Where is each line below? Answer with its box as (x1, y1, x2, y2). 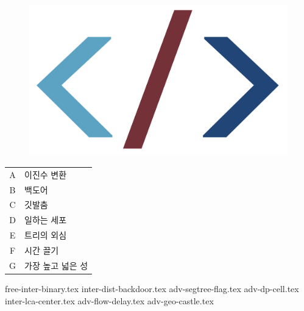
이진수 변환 (24, 168, 67, 181)
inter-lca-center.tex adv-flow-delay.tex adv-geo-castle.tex (5, 294, 214, 307)
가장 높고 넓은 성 (24, 259, 88, 271)
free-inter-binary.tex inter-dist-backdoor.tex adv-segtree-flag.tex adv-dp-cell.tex (5, 282, 299, 295)
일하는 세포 (24, 213, 67, 226)
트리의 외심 (24, 229, 67, 241)
